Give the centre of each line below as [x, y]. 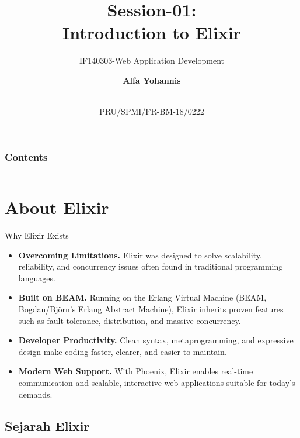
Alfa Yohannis [152, 80]
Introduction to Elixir [152, 32]
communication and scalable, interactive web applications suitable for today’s [157, 383]
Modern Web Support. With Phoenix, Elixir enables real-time [136, 371]
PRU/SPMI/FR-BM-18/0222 [152, 111]
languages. [37, 277]
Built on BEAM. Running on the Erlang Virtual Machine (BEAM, [142, 297]
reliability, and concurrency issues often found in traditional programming [151, 266]
